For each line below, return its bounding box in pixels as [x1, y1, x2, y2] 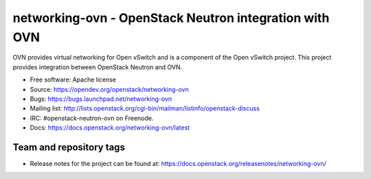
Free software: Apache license [30, 75, 117, 84]
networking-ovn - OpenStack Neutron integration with [12, 10, 330, 25]
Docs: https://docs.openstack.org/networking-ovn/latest [30, 123, 190, 132]
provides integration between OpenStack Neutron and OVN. [12, 62, 183, 71]
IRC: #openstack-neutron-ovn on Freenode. [30, 114, 154, 122]
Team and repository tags [12, 141, 125, 153]
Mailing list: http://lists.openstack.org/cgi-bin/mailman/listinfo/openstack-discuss [30, 104, 260, 112]
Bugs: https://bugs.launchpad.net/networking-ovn [30, 95, 172, 103]
